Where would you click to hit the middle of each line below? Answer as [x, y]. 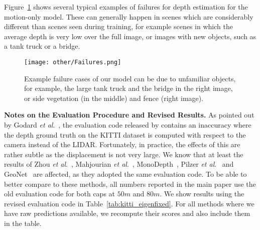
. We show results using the [202, 194]
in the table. [23, 223]
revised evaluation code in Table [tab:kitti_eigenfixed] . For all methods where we [129, 203]
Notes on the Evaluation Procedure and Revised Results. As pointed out [129, 115]
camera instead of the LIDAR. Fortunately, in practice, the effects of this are [122, 144]
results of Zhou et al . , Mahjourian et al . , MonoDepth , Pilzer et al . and [119, 164]
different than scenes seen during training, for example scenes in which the [118, 26]
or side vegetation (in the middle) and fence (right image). [114, 98]
